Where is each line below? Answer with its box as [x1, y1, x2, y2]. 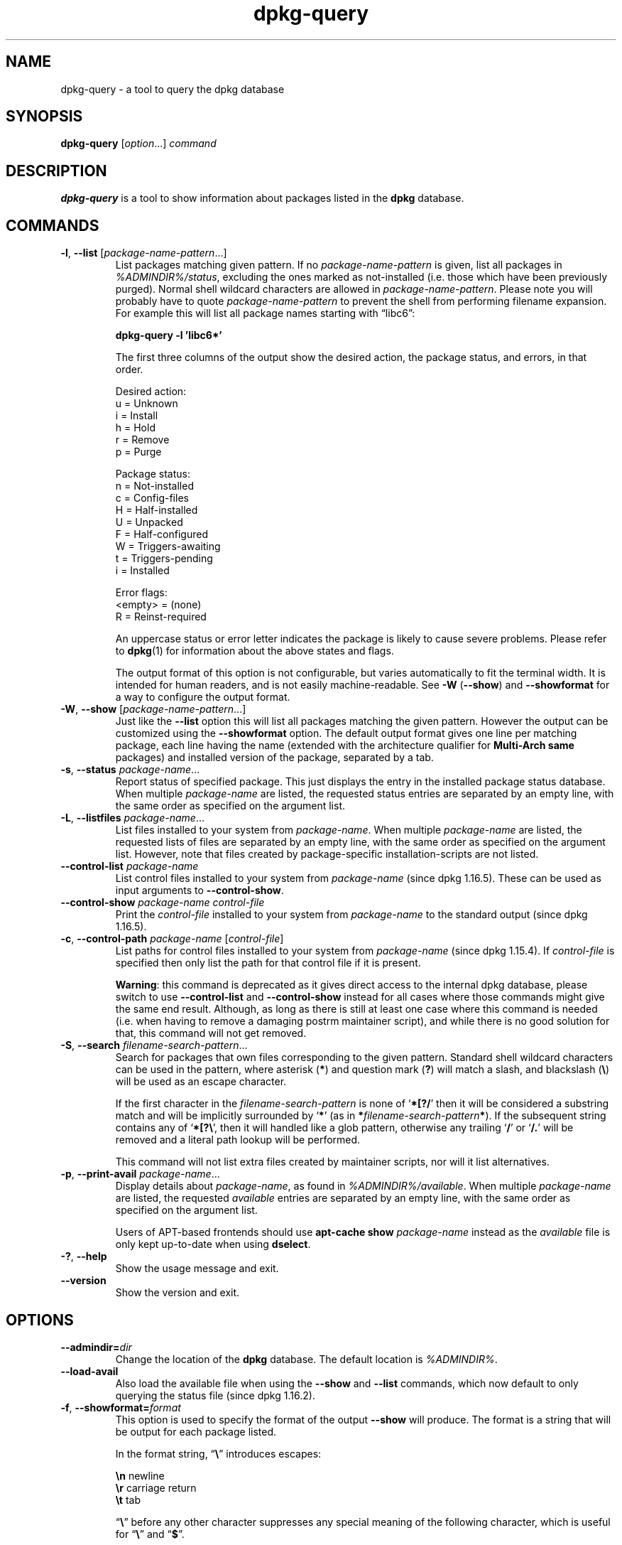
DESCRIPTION [6, 161, 107, 180]
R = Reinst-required [115, 610, 207, 623]
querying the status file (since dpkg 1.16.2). [115, 1389, 315, 1401]
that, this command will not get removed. [115, 1027, 307, 1040]
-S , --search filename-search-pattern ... [60, 1039, 248, 1052]
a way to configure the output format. [115, 691, 290, 704]
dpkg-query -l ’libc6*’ [115, 329, 222, 342]
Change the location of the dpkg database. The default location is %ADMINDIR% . [115, 1352, 498, 1365]
